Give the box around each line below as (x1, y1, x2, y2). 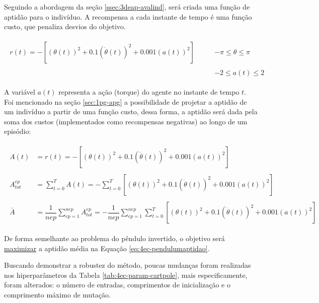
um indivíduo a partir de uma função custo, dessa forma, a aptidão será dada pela (4, 106, 258, 117)
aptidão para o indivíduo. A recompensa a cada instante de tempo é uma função (4, 11, 252, 22)
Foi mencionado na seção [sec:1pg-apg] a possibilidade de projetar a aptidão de (4, 96, 247, 107)
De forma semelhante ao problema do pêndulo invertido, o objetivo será (4, 233, 225, 244)
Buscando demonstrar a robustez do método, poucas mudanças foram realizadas (4, 260, 251, 270)
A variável (4, 86, 35, 97)
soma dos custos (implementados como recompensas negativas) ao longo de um (4, 116, 248, 126)
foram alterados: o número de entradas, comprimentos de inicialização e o (4, 279, 230, 290)
